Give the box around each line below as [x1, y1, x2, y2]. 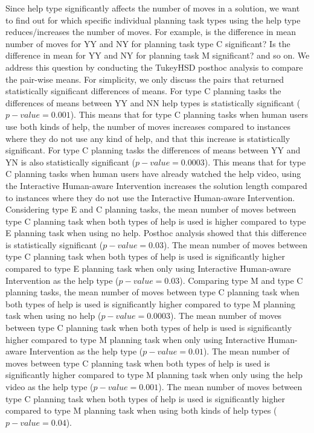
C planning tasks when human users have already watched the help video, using [5, 167, 301, 180]
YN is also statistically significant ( [5, 155, 136, 168]
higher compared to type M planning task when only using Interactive [5, 333, 265, 345]
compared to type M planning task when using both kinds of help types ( [5, 404, 277, 417]
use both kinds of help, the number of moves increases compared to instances [5, 120, 290, 132]
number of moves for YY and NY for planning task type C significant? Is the [5, 37, 290, 50]
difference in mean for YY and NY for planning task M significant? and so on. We [5, 49, 310, 62]
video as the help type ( [5, 380, 94, 393]
